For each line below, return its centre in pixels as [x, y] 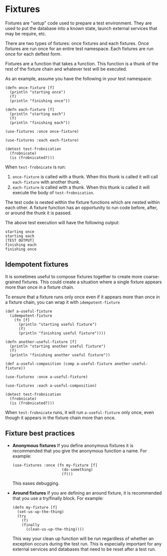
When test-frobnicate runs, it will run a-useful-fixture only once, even [80, 412]
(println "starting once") [38, 92]
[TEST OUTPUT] [20, 240]
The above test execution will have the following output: [62, 222]
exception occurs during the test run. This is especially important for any [87, 544]
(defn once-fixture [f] [30, 88]
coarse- [152, 276]
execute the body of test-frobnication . [53, 192]
